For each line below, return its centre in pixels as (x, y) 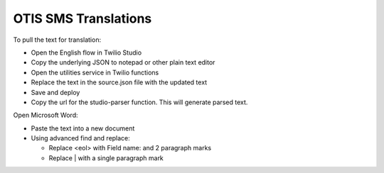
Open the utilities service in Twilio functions (95, 72)
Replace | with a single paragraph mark (106, 158)
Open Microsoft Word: (46, 115)
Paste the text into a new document (83, 128)
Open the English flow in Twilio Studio (86, 52)
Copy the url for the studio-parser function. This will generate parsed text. (139, 102)
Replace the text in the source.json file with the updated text (119, 82)
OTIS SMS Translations (82, 18)
